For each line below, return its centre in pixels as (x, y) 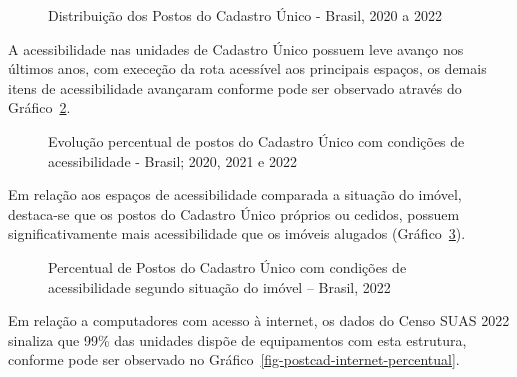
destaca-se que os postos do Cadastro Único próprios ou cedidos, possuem (234, 213)
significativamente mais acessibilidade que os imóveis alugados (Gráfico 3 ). (237, 233)
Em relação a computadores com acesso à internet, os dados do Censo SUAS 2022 (259, 320)
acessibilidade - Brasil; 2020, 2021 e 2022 (172, 160)
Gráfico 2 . (39, 107)
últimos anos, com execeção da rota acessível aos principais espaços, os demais (247, 68)
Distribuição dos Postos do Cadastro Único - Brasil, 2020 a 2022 (245, 15)
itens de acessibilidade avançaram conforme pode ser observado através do (235, 87)
